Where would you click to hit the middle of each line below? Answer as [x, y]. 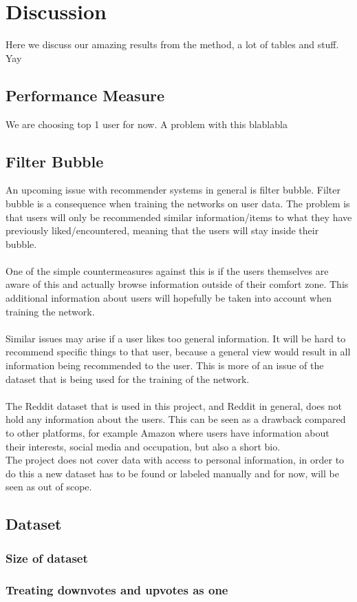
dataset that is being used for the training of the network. [128, 378]
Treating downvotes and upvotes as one [117, 589]
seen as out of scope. [49, 487]
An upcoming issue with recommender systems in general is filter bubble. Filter [173, 190]
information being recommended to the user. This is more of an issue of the [165, 365]
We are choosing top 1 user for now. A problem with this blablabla [147, 124]
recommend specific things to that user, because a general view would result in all [178, 352]
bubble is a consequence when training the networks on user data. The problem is [178, 203]
